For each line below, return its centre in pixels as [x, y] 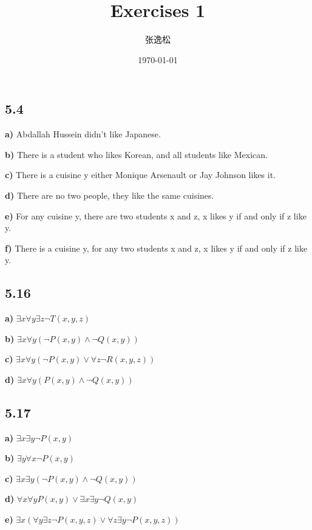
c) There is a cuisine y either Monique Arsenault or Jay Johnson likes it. [141, 175]
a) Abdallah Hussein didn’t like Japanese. [83, 134]
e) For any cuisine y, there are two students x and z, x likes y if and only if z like [156, 215]
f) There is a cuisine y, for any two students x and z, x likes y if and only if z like [156, 248]
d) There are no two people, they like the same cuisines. [110, 195]
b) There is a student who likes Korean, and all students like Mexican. [136, 154]
